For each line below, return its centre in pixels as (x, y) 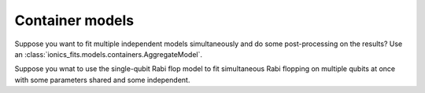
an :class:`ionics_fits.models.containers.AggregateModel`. (109, 54)
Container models (74, 20)
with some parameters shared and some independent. (102, 80)
